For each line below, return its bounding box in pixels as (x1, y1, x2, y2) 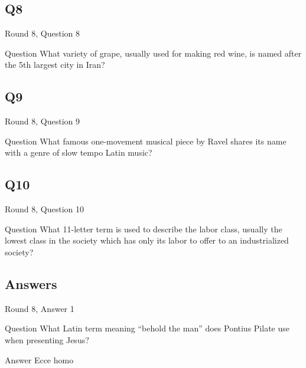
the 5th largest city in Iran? (5, 58, 105, 71)
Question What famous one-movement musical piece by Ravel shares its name (5, 134, 287, 147)
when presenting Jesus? (5, 333, 89, 346)
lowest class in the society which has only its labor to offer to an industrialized (5, 234, 289, 247)
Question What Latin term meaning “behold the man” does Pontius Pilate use (5, 322, 289, 334)
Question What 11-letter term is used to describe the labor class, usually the (5, 222, 282, 235)
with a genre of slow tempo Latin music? (5, 146, 152, 159)
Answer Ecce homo (5, 353, 74, 366)
